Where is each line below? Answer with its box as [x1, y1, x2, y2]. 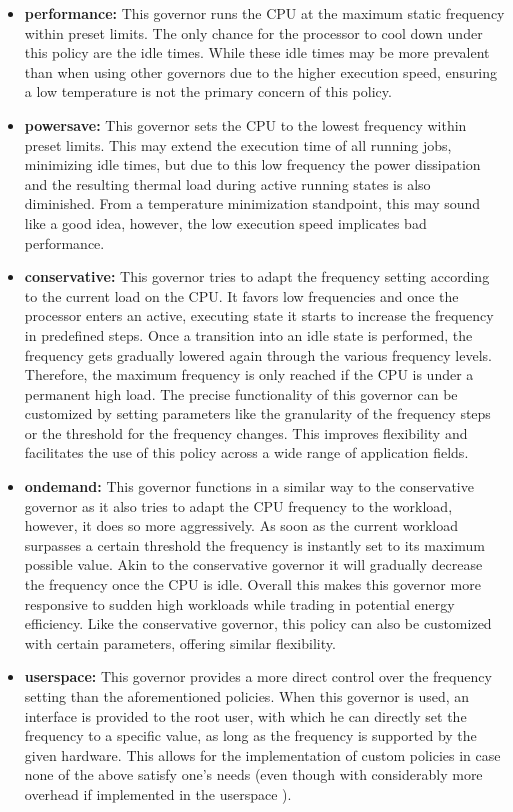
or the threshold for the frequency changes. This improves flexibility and [24, 422, 468, 443]
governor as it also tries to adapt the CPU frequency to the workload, [24, 495, 453, 516]
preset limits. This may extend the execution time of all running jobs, [24, 134, 452, 155]
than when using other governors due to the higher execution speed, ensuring [24, 61, 498, 82]
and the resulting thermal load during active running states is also [24, 173, 431, 194]
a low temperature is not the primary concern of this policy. [24, 81, 392, 102]
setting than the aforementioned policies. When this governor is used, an [24, 686, 470, 706]
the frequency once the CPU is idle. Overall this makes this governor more [24, 574, 481, 595]
